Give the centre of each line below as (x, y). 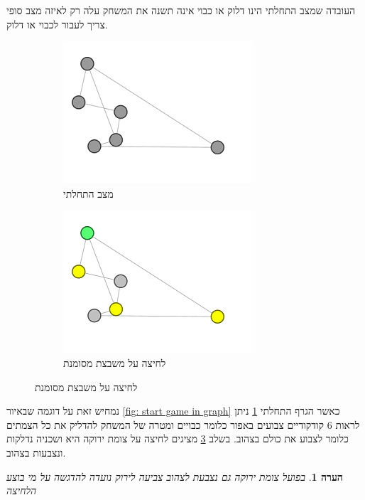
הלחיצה (22, 490)
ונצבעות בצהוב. (36, 452)
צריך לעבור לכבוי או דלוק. (57, 24)
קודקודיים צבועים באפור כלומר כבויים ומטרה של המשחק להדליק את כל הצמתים (165, 424)
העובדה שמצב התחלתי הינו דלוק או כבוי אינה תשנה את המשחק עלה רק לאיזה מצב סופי (181, 10)
